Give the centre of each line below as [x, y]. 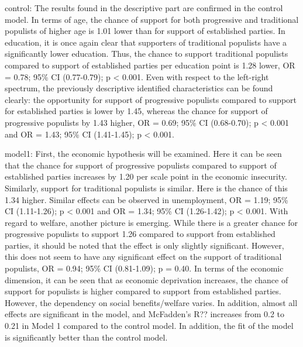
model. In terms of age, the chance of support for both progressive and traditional [152, 19]
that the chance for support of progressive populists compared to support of [141, 165]
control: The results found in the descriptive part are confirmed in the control [144, 8]
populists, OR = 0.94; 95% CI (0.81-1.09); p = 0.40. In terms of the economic [144, 268]
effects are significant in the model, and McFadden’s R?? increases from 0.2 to [145, 314]
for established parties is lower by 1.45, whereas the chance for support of [136, 111]
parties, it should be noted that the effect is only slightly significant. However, [144, 245]
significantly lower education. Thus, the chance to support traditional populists [147, 54]
